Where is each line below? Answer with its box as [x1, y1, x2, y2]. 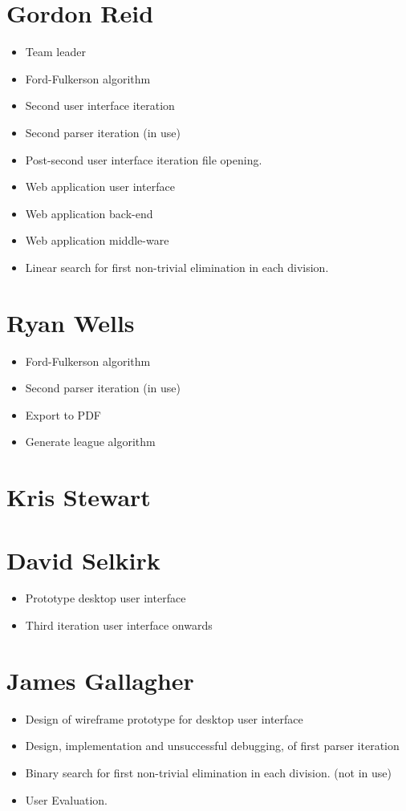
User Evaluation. [25, 791, 108, 808]
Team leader [25, 43, 86, 60]
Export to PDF [25, 406, 101, 423]
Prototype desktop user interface [25, 590, 186, 606]
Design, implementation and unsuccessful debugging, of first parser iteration [25, 737, 400, 754]
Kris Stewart [6, 481, 151, 513]
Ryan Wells [6, 306, 135, 339]
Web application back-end [25, 205, 153, 221]
